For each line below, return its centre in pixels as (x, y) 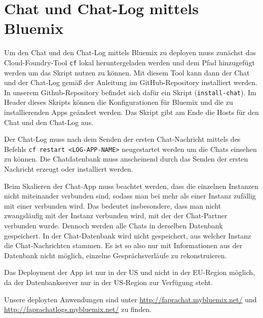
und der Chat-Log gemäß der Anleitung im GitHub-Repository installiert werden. (131, 82)
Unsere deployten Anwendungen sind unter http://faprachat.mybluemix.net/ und (130, 299)
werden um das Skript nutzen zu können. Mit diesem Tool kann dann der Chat (127, 72)
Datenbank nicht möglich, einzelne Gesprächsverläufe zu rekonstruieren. (116, 255)
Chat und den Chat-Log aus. (49, 122)
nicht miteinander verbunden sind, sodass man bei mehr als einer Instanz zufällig (130, 196)
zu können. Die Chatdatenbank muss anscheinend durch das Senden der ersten (126, 159)
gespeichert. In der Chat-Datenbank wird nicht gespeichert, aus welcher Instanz (128, 235)
